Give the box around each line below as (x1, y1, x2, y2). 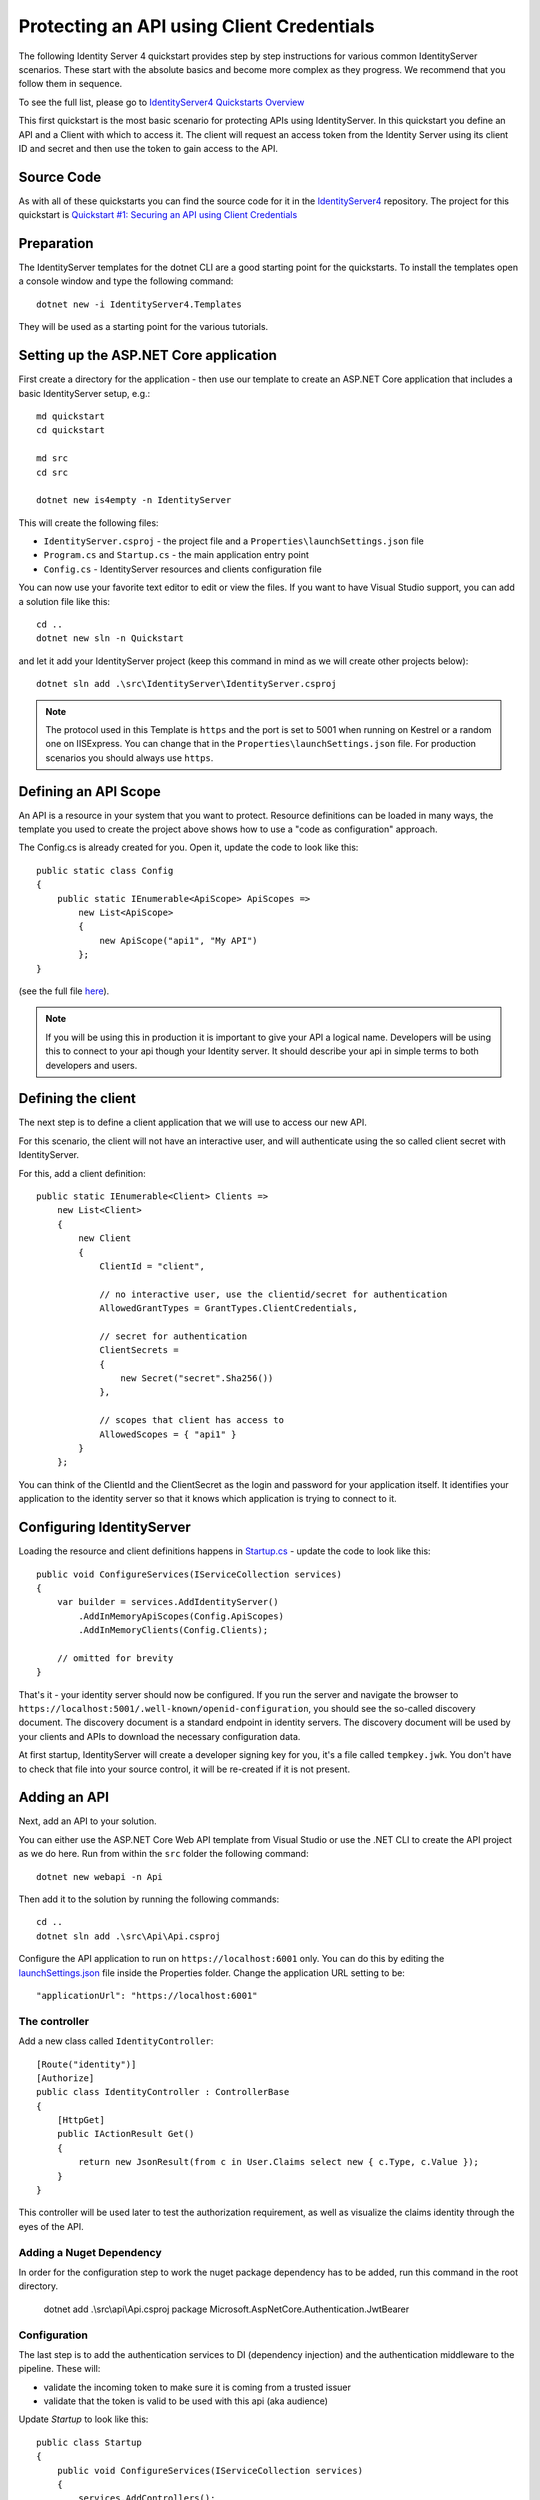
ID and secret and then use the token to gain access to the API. (18, 142, 279, 154)
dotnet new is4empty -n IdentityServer (36, 495, 232, 506)
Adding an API (18, 1789, 110, 1806)
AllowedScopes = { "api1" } (99, 1428, 237, 1440)
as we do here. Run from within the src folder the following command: (18, 1848, 309, 1860)
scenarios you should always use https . (45, 751, 214, 764)
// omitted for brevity (56, 1652, 174, 1664)
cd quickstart (36, 425, 105, 436)
